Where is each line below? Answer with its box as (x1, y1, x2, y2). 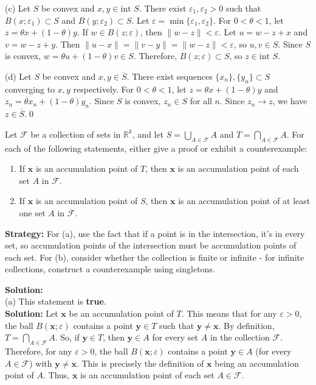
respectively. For (73, 82, 134, 95)
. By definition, (218, 319, 275, 331)
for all (190, 94, 212, 107)
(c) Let (5, 2, 31, 14)
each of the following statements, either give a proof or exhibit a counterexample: (5, 141, 307, 154)
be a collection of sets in (30, 127, 121, 140)
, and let (132, 127, 164, 140)
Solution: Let (5, 307, 58, 320)
